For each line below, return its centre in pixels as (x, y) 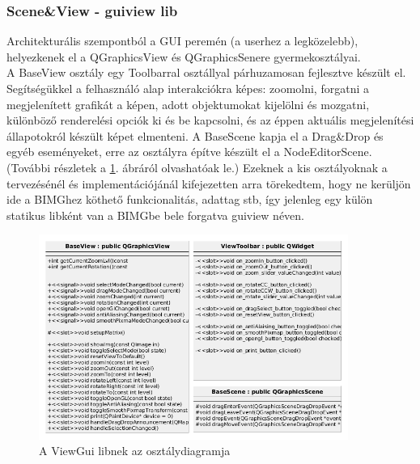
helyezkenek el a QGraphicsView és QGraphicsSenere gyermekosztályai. (184, 56)
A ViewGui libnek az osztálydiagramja (135, 451)
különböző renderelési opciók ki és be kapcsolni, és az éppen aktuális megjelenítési (210, 120)
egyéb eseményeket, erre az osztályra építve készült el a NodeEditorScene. (189, 152)
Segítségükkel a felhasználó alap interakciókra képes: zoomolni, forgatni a (188, 88)
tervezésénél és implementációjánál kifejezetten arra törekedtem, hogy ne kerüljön (209, 183)
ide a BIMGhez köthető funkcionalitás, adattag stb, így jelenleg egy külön (190, 199)
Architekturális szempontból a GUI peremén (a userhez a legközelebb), (182, 41)
